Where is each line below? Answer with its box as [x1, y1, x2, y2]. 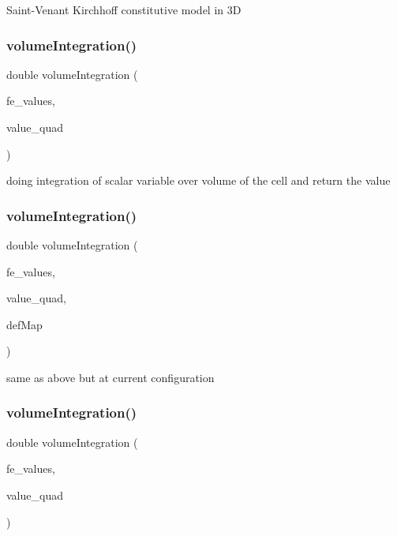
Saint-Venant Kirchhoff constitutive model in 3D [6, 2, 242, 17]
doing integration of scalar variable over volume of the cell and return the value [6, 172, 391, 189]
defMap [6, 316, 43, 332]
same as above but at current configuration [6, 369, 215, 385]
